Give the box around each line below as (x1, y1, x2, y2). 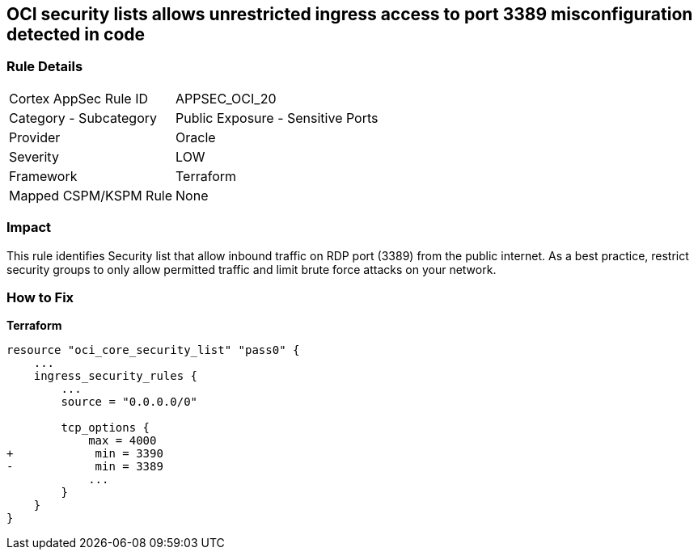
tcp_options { (61, 421, 150, 435)
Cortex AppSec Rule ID (9, 90, 149, 107)
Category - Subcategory (9, 109, 157, 126)
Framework (9, 167, 78, 184)
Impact (6, 219, 52, 236)
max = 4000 (88, 434, 157, 448)
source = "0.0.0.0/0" (61, 395, 198, 409)
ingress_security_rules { (33, 369, 198, 383)
